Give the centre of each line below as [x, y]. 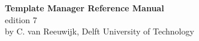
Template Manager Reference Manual [85, 8]
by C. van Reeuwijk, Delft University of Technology [99, 31]
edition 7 [21, 19]
